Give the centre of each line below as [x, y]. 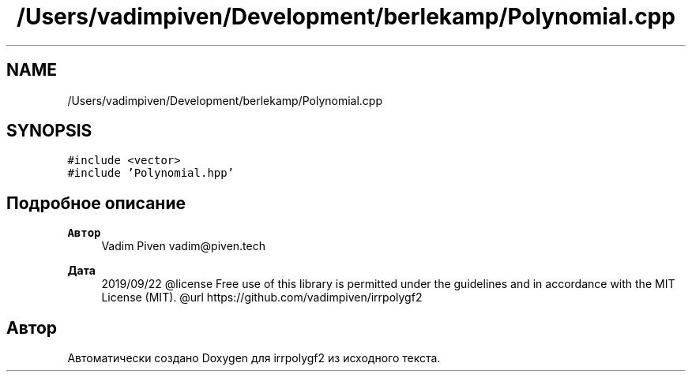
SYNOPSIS [49, 131]
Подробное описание [96, 203]
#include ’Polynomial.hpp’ [151, 173]
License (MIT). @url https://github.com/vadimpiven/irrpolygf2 [262, 298]
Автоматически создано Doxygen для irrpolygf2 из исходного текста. [254, 358]
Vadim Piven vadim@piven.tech [183, 246]
